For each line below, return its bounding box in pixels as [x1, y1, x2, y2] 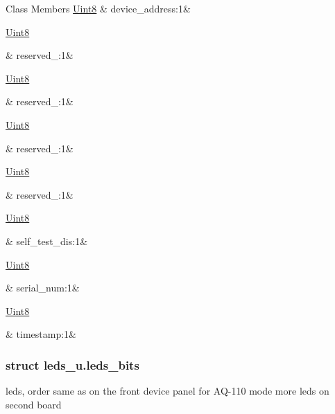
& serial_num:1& [6, 280, 80, 295]
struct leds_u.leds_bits [6, 356, 139, 373]
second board [6, 397, 62, 411]
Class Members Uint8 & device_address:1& [6, 1, 191, 15]
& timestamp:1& [6, 327, 76, 341]
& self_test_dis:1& [6, 233, 88, 248]
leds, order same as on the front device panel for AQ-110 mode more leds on [6, 384, 329, 398]
